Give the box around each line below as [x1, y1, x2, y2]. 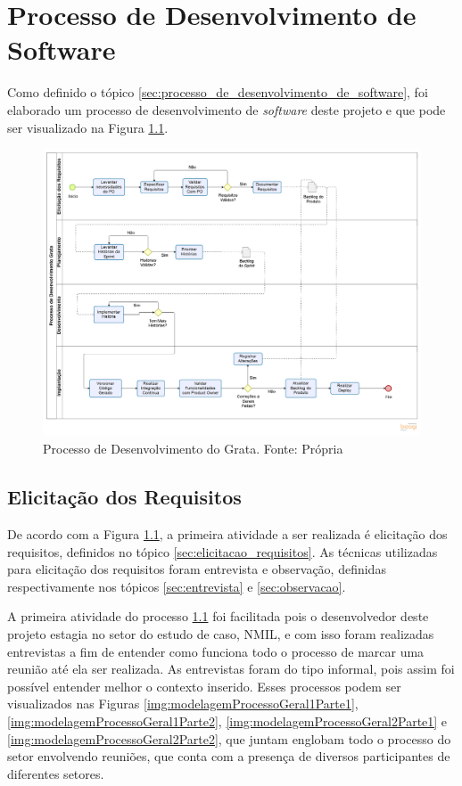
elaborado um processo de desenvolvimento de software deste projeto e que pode [7, 100, 446, 119]
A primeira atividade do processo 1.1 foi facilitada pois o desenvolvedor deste [7, 607, 429, 626]
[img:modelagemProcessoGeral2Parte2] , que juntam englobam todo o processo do [7, 729, 451, 748]
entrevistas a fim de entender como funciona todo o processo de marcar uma [7, 642, 425, 660]
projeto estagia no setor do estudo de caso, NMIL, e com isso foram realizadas [7, 625, 434, 643]
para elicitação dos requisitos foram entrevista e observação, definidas [7, 560, 386, 578]
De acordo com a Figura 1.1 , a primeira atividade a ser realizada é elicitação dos [7, 525, 448, 544]
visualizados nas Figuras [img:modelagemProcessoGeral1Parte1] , [7, 694, 359, 713]
